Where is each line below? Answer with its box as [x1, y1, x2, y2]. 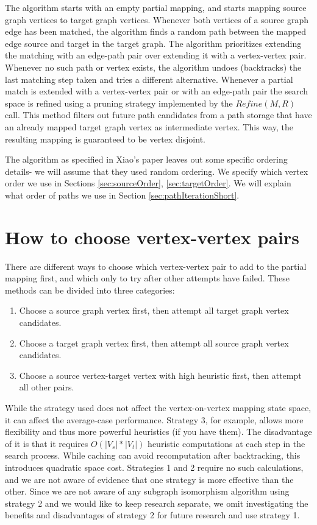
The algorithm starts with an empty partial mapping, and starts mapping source [5, 1, 307, 13]
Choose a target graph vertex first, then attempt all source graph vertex [19, 336, 289, 349]
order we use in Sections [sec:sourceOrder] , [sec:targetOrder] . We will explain [5, 177, 291, 189]
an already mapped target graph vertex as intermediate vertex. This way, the [5, 120, 293, 133]
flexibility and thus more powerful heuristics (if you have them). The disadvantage [5, 425, 312, 438]
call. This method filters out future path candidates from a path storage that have [5, 108, 312, 121]
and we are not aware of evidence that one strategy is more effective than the [5, 473, 294, 485]
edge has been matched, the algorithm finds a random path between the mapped [5, 25, 307, 38]
